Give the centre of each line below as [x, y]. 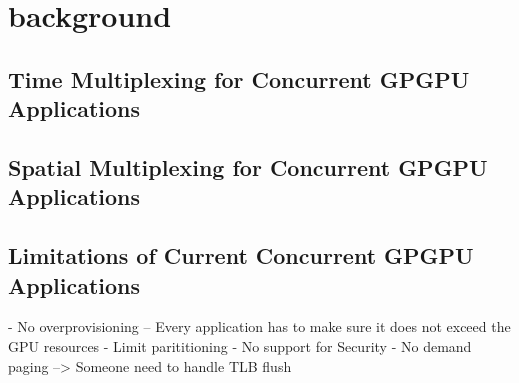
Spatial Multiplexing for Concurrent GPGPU [248, 166]
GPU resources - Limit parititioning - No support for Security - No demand [240, 345]
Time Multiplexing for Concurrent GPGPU [239, 78]
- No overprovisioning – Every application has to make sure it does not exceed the [259, 326]
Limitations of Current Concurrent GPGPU [241, 255]
